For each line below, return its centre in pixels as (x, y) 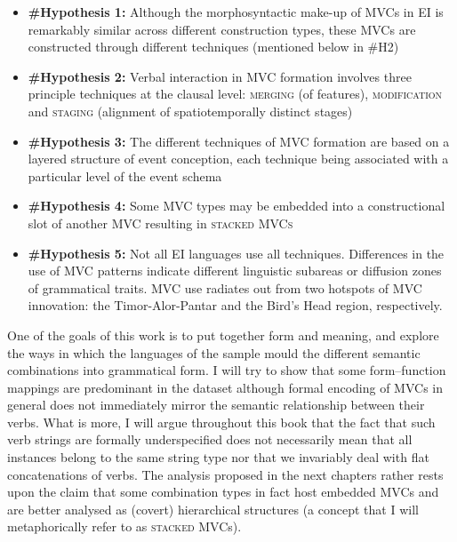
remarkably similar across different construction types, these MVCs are (222, 29)
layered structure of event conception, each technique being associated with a (238, 159)
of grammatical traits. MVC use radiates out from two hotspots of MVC (225, 287)
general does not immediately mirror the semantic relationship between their (216, 405)
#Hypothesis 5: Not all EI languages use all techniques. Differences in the (236, 253)
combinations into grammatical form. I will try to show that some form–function (227, 370)
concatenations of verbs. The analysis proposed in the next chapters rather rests (225, 474)
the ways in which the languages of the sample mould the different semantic (214, 352)
